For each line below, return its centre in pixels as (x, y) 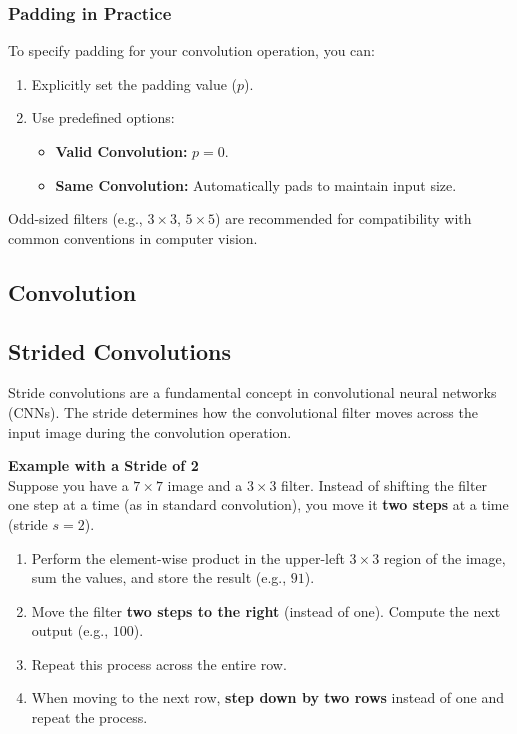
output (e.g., (70, 630)
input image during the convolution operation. (150, 431)
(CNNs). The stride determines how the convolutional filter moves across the (243, 411)
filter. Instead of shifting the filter (384, 484)
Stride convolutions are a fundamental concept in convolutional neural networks (252, 392)
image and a (205, 484)
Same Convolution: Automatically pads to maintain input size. (256, 184)
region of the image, (444, 557)
